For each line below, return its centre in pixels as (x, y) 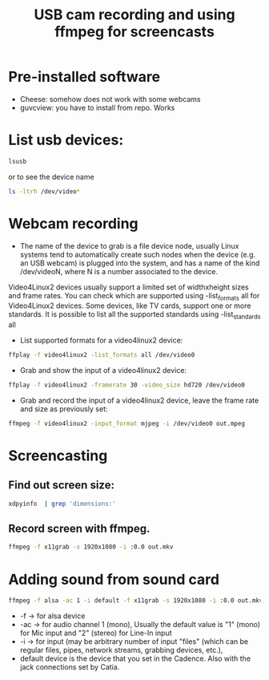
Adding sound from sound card (114, 579)
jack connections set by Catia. (70, 667)
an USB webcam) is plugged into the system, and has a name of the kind (140, 263)
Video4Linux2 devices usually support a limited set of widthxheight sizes (129, 287)
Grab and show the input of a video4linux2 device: (103, 370)
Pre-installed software (84, 77)
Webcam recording (73, 223)
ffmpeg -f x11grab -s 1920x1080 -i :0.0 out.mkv (91, 547)
